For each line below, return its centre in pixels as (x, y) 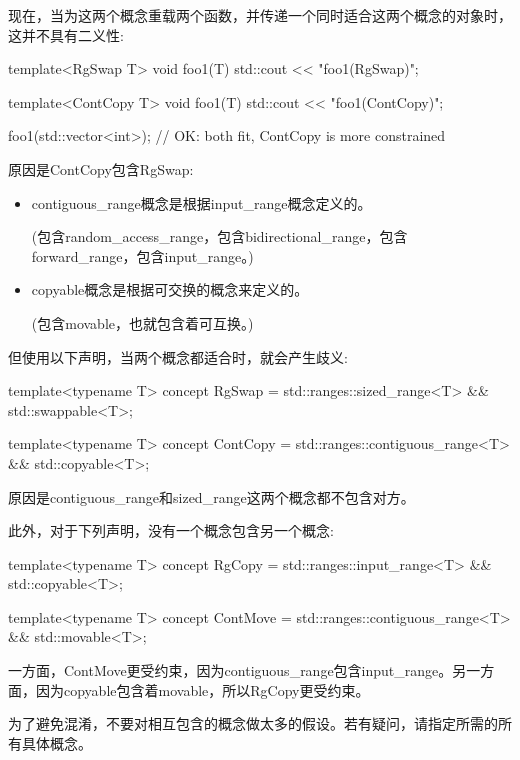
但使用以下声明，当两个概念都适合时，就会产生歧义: (178, 356)
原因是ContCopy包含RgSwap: (101, 168)
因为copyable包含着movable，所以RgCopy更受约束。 (202, 689)
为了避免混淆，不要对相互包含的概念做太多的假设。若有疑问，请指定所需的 (253, 723)
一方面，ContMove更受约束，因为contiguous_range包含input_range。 (230, 670)
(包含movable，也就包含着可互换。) (142, 322)
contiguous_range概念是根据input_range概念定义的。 (201, 202)
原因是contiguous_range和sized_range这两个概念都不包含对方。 (211, 496)
